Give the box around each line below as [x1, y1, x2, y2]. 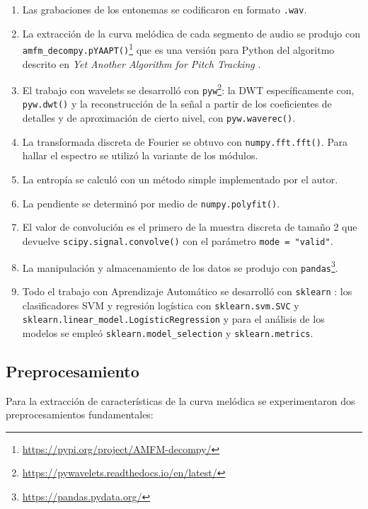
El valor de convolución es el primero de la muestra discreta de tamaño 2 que [22, 219, 357, 234]
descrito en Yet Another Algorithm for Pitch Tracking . [22, 56, 261, 71]
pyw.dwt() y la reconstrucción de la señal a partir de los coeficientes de [22, 96, 332, 111]
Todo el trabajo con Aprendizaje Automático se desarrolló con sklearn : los [22, 283, 352, 298]
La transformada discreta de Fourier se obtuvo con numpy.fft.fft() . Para [22, 134, 348, 149]
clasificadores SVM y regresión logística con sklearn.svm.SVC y [22, 297, 299, 312]
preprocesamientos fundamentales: [6, 407, 154, 422]
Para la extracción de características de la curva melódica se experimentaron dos [6, 393, 355, 408]
